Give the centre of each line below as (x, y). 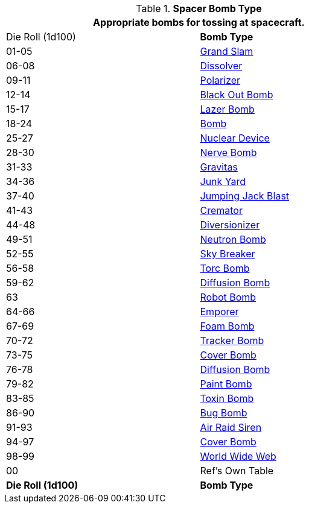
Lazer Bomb (227, 109)
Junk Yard (223, 181)
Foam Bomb (227, 326)
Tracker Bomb (232, 340)
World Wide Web (238, 456)
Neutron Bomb (233, 239)
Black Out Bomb (237, 95)
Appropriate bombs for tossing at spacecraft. (199, 22)
